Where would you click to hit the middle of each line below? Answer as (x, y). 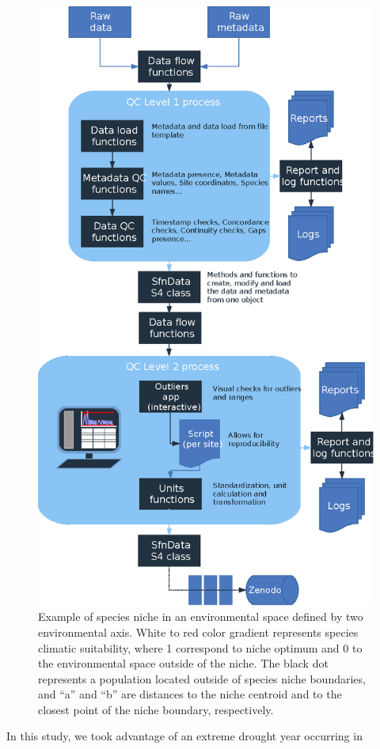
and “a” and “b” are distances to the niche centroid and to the (190, 694)
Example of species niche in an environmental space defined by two (201, 617)
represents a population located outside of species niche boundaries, (202, 678)
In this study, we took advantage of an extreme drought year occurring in (184, 736)
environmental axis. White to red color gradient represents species (198, 632)
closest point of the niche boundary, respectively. (156, 709)
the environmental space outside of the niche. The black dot (183, 663)
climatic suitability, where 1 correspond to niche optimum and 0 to (200, 647)
